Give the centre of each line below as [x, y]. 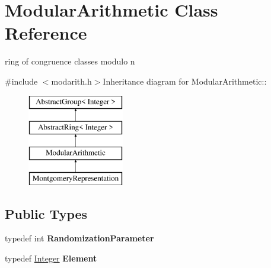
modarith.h [71, 81]
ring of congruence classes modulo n [70, 61]
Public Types [46, 213]
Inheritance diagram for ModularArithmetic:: [185, 81]
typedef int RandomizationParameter [79, 238]
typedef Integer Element [51, 258]
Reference [46, 33]
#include [21, 81]
